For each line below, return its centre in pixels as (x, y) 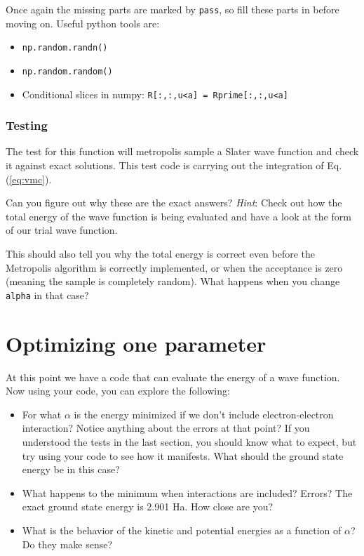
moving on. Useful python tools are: (83, 23)
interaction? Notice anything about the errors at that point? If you (166, 428)
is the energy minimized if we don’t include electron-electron (204, 414)
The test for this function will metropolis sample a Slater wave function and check (182, 151)
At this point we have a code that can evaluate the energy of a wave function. (173, 377)
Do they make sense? (67, 544)
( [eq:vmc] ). (29, 179)
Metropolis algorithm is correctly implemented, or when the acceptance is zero (174, 267)
